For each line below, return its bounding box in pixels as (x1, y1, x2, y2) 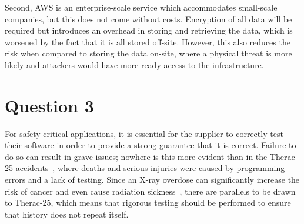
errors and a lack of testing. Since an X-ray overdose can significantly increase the (5, 173, 300, 186)
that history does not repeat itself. (5, 208, 129, 220)
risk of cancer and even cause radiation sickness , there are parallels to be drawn (5, 185, 296, 197)
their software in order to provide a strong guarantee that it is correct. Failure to (5, 139, 296, 151)
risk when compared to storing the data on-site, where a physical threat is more (5, 47, 292, 59)
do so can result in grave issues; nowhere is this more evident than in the (5, 150, 268, 162)
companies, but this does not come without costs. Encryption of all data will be (5, 12, 292, 25)
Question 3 (5, 93, 94, 117)
